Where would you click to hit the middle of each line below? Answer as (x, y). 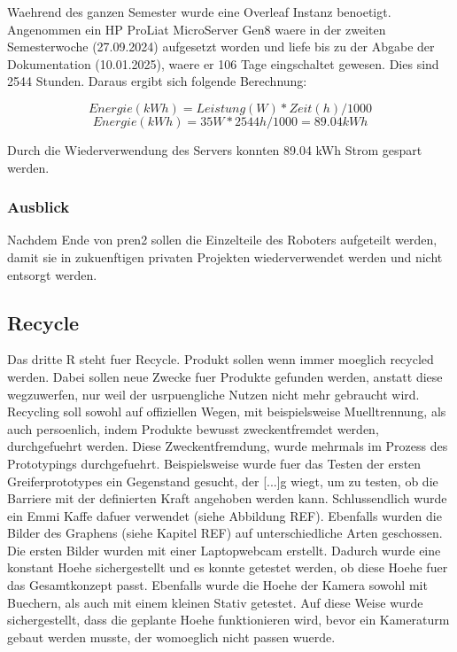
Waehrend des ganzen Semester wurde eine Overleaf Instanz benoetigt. (199, 12)
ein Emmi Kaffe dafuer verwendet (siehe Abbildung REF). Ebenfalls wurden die (225, 515)
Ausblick (39, 207)
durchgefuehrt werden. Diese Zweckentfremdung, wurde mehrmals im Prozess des (228, 446)
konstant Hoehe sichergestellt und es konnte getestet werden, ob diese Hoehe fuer (228, 567)
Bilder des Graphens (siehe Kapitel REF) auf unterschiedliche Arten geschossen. (225, 533)
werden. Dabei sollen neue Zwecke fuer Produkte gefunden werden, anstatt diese (225, 376)
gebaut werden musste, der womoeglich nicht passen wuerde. (171, 636)
